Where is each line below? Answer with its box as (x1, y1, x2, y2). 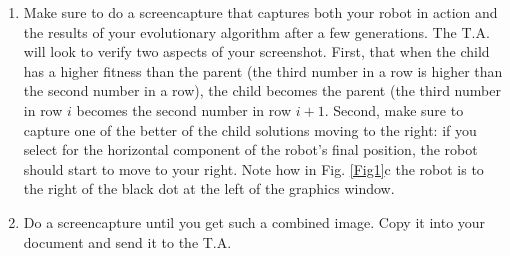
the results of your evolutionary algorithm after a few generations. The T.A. (23, 21, 490, 42)
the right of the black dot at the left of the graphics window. (23, 178, 395, 199)
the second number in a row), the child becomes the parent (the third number (23, 80, 501, 101)
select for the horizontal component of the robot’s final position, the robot (23, 139, 478, 160)
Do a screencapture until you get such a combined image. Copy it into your (23, 211, 486, 232)
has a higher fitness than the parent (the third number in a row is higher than (23, 60, 503, 81)
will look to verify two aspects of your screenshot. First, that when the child (23, 41, 490, 62)
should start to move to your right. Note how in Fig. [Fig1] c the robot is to (23, 158, 484, 179)
